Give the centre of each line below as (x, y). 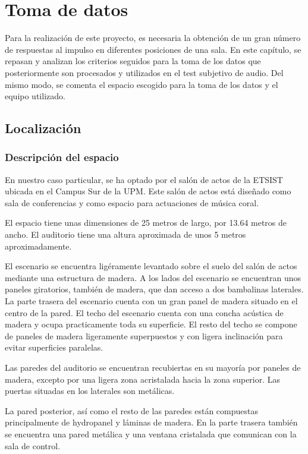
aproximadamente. (38, 246)
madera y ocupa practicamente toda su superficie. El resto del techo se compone (151, 324)
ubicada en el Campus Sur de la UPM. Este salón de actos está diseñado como (148, 191)
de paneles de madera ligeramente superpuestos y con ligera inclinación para (144, 335)
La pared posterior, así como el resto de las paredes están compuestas (131, 410)
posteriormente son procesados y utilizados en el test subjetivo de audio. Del (144, 72)
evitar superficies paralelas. (54, 347)
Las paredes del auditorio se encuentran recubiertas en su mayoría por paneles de (153, 367)
